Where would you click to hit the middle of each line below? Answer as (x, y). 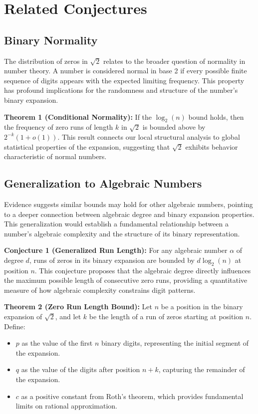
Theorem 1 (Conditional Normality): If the (78, 116)
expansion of (23, 316)
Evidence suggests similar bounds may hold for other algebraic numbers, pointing (129, 204)
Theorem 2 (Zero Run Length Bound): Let (78, 307)
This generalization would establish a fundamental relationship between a (116, 224)
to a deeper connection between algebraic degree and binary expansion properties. (129, 214)
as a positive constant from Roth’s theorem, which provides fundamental (132, 396)
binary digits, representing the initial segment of (175, 343)
